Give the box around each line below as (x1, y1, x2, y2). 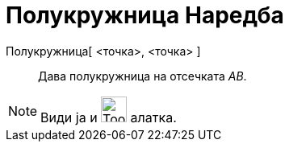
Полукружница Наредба (6, 2, 284, 29)
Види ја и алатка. (40, 109, 177, 125)
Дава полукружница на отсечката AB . (38, 68, 247, 83)
